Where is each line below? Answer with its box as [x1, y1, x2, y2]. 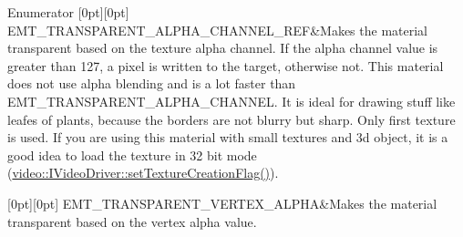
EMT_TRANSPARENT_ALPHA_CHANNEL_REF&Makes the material [7, 20, 427, 39]
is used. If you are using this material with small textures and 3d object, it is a [7, 128, 448, 147]
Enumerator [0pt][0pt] [7, 3, 129, 21]
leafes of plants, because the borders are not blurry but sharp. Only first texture [7, 109, 456, 129]
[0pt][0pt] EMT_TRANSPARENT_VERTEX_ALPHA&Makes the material [7, 193, 437, 212]
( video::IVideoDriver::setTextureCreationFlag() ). [7, 163, 279, 182]
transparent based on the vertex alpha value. [7, 211, 257, 231]
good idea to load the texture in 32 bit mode [7, 145, 257, 164]
